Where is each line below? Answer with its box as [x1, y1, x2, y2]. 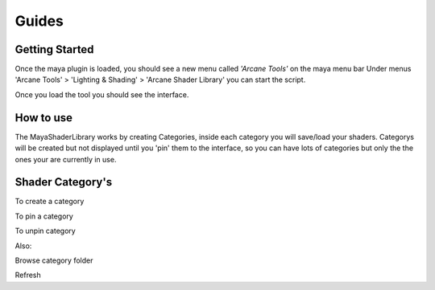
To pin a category [14, 211, 74, 221]
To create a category [14, 197, 85, 206]
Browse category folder [14, 255, 93, 265]
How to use [14, 111, 72, 125]
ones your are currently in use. [14, 154, 117, 164]
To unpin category [14, 226, 76, 236]
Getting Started [14, 43, 94, 56]
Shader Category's [14, 175, 113, 189]
